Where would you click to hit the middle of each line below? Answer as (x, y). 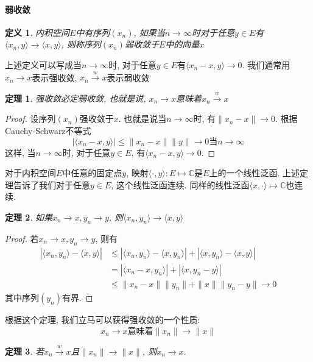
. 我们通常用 (266, 64)
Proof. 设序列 (30, 119)
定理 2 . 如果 (29, 217)
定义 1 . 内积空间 (37, 32)
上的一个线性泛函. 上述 (254, 173)
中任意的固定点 (92, 173)
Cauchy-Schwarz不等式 (48, 130)
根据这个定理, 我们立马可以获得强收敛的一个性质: (103, 320)
